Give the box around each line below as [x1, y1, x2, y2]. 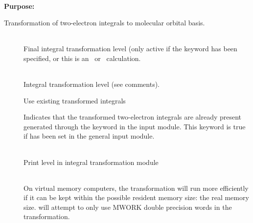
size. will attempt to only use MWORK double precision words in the [23, 202, 232, 212]
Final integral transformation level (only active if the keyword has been [23, 43, 237, 54]
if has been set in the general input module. [23, 131, 155, 141]
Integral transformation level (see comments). [23, 79, 160, 89]
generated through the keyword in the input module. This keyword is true [23, 121, 246, 131]
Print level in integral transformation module [23, 157, 159, 167]
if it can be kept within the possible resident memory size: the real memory [23, 192, 249, 203]
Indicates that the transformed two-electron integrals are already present [23, 112, 242, 122]
